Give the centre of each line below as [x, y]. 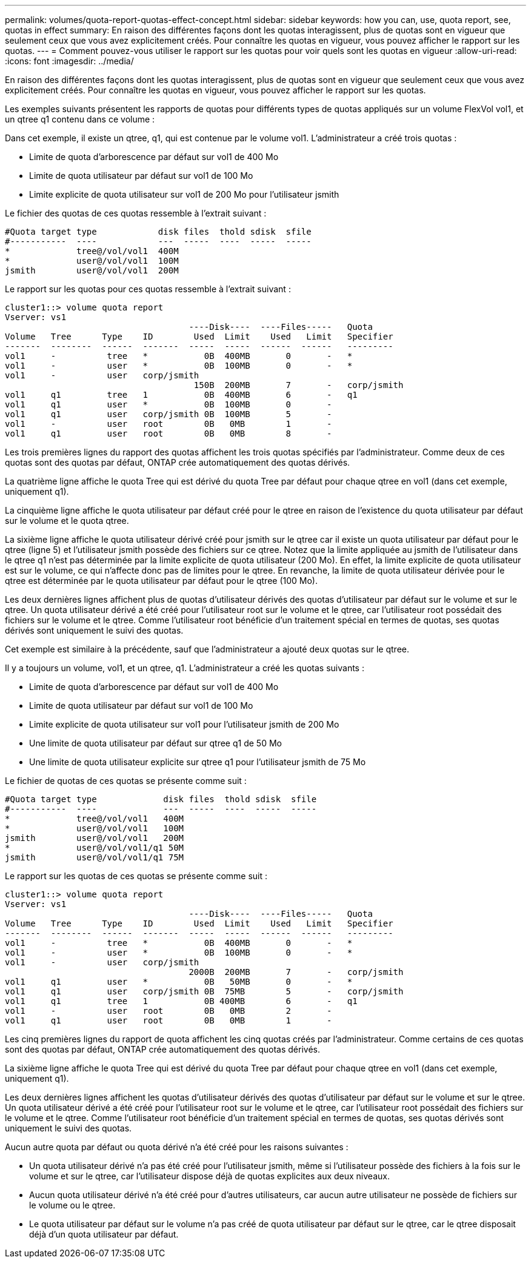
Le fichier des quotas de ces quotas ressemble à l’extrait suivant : [136, 213]
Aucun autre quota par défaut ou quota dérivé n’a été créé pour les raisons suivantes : [177, 1147]
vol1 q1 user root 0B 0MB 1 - [169, 1020]
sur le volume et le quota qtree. [67, 521]
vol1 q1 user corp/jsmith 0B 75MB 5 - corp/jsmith [204, 991]
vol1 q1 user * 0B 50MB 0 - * [179, 982]
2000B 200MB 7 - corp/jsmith [296, 972]
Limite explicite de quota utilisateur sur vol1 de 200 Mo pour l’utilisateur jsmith [184, 194]
